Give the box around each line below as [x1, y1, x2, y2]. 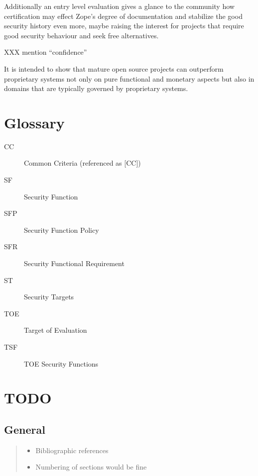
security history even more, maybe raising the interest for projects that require [4, 20, 244, 31]
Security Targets [24, 291, 74, 302]
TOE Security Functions [24, 358, 99, 369]
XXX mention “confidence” [4, 47, 87, 57]
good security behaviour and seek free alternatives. [4, 30, 159, 40]
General [4, 421, 45, 437]
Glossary [4, 112, 65, 132]
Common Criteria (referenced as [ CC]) [24, 158, 141, 168]
